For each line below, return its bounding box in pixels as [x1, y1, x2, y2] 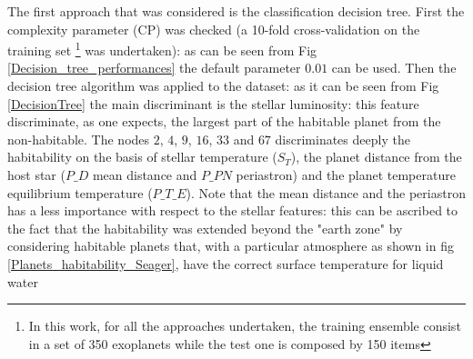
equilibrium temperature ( [7, 183, 153, 202]
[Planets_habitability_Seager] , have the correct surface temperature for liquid [7, 254, 444, 273]
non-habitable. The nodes [7, 129, 150, 148]
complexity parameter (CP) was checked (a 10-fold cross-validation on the [7, 19, 420, 38]
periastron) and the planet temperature [236, 165, 456, 184]
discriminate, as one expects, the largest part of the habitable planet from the [7, 112, 441, 131]
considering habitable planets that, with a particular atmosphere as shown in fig [7, 236, 454, 255]
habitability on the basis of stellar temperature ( [7, 147, 277, 166]
